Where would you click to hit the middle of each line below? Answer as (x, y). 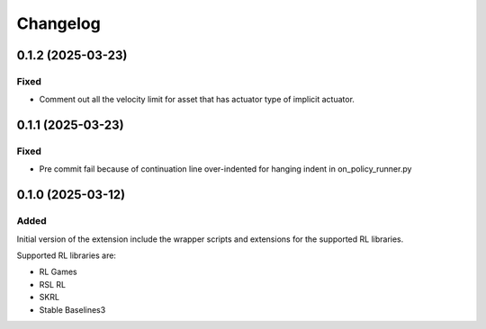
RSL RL (53, 284)
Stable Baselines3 (72, 309)
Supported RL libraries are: (67, 255)
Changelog (58, 23)
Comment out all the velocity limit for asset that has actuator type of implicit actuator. (197, 100)
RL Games (58, 272)
